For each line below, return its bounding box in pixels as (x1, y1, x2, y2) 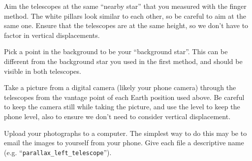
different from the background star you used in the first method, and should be (4, 56, 243, 66)
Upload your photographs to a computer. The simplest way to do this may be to (4, 128, 247, 138)
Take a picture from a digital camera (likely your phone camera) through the (4, 82, 236, 93)
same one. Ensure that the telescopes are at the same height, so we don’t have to (4, 20, 249, 31)
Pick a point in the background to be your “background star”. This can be (4, 46, 228, 57)
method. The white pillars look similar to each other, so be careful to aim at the (4, 10, 246, 21)
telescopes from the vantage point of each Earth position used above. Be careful (4, 92, 245, 102)
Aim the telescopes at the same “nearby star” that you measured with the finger (4, 1, 247, 11)
